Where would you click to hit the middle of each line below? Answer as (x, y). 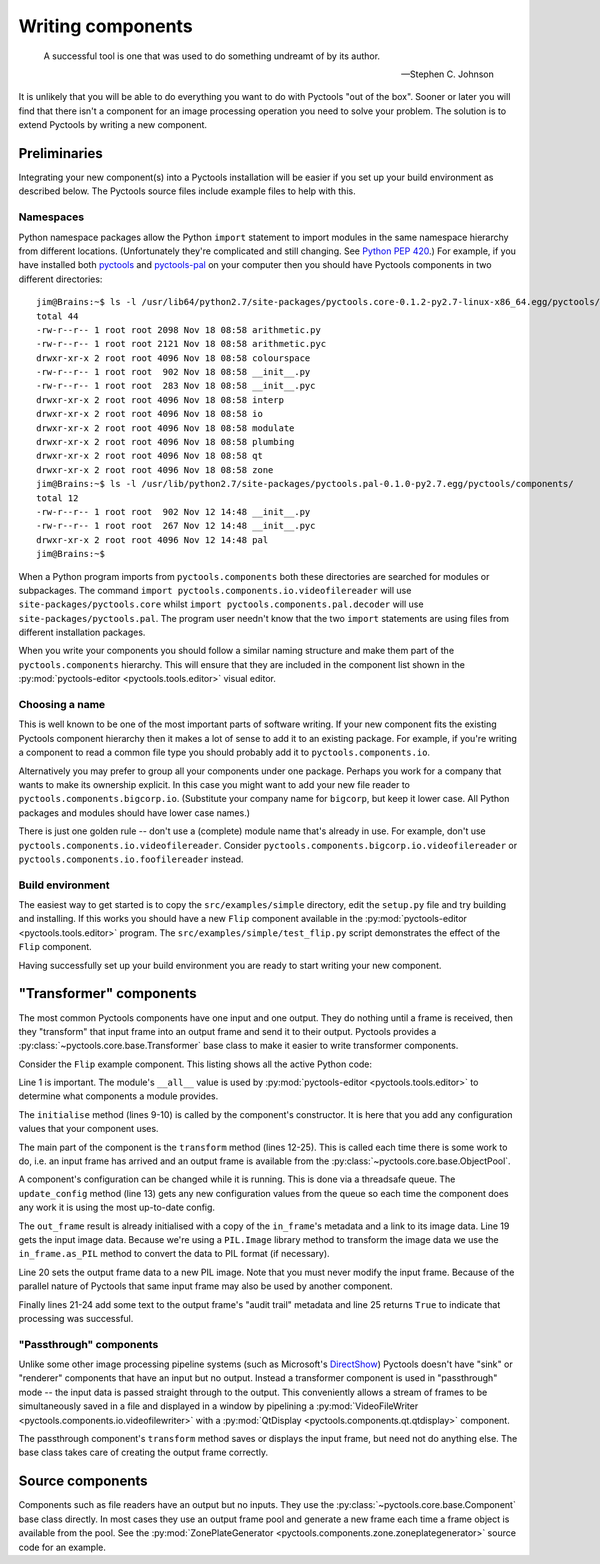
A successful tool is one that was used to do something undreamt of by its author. (211, 56)
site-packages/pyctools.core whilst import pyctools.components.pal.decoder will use (221, 604)
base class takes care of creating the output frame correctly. (143, 1452)
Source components (83, 1481)
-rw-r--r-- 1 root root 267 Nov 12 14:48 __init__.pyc (176, 526)
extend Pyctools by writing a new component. (113, 125)
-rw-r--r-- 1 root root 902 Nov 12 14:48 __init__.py (173, 511)
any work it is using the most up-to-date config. (116, 1207)
